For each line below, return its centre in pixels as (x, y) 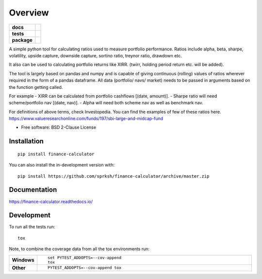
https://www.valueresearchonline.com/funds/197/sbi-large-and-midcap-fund (86, 118)
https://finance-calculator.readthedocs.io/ (51, 201)
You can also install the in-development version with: (62, 165)
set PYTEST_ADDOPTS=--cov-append (84, 257)
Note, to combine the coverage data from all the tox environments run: (79, 249)
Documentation (33, 190)
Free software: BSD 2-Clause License (59, 127)
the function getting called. (36, 87)
